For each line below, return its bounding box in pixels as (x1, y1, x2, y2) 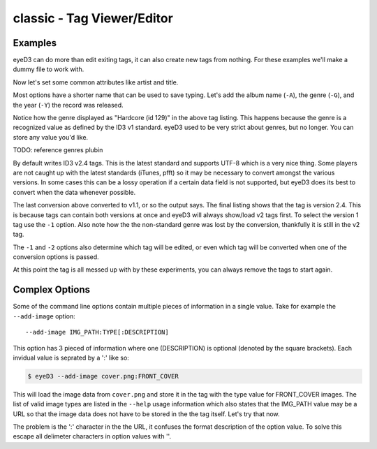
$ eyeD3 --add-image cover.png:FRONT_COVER (27, 372, 179, 380)
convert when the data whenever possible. (13, 188, 136, 196)
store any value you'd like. (13, 133, 89, 141)
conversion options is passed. (13, 253, 99, 261)
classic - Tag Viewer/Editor (13, 10, 174, 26)
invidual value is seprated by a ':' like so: (13, 353, 129, 362)
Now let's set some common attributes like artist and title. (13, 78, 179, 87)
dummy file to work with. (13, 65, 84, 73)
